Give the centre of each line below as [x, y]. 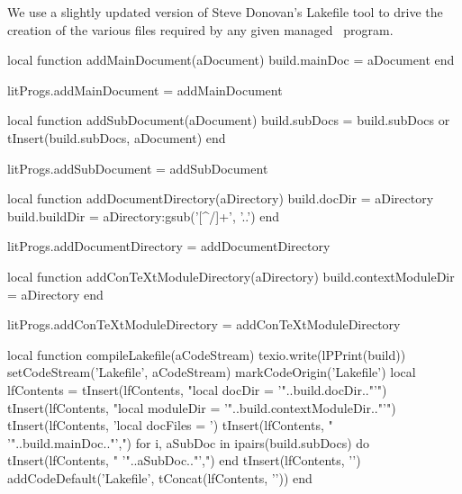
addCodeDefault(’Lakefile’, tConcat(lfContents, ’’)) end [160, 477]
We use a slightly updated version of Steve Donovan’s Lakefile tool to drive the [225, 12]
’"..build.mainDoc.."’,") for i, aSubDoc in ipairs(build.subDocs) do [189, 442]
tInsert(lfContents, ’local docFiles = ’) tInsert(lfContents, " [170, 425]
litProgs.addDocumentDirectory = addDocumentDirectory [169, 246]
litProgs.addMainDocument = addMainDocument [145, 90]
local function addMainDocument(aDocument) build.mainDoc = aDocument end [231, 60]
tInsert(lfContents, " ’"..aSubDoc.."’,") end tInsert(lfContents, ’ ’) [184, 460]
